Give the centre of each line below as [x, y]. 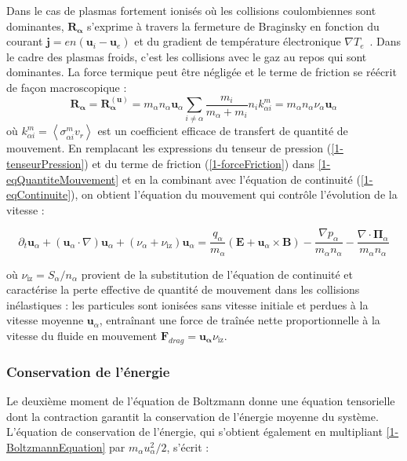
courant [25, 41]
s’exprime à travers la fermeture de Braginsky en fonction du [233, 26]
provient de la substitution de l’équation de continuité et [217, 274]
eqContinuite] [39, 194]
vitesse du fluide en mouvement [82, 335]
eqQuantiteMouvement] [63, 179]
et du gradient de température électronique [238, 41]
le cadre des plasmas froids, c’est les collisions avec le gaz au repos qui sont [187, 56]
